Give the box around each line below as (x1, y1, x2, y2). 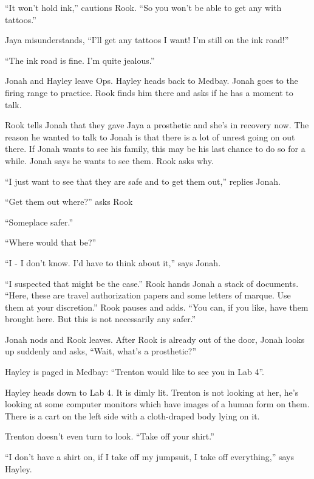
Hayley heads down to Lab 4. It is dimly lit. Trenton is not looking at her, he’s (5, 385, 299, 398)
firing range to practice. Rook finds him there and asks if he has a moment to (5, 86, 293, 98)
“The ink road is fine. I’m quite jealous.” (5, 53, 155, 66)
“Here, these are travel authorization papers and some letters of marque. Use (5, 289, 291, 302)
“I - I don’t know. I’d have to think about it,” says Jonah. (5, 256, 221, 269)
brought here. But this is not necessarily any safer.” (5, 312, 196, 325)
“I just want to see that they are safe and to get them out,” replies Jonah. (5, 174, 281, 187)
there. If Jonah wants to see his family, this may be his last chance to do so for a (5, 142, 305, 155)
